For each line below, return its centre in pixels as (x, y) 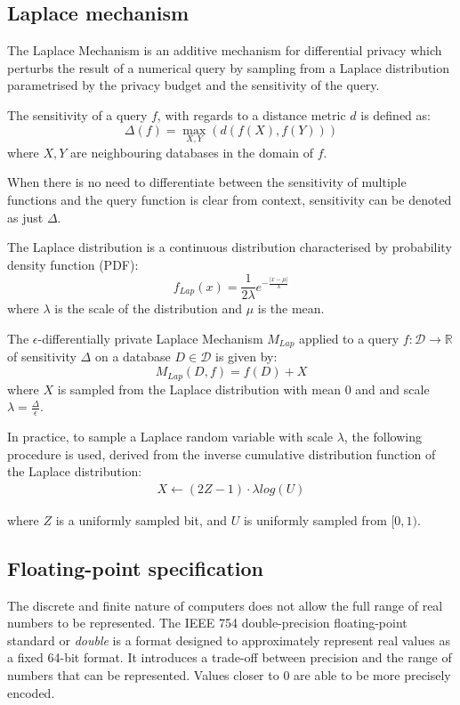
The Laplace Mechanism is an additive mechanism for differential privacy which (225, 50)
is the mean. (291, 308)
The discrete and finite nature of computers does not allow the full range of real (225, 605)
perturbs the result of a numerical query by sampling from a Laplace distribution (229, 67)
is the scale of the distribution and (148, 308)
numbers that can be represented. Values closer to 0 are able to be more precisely (229, 674)
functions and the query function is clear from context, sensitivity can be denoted (230, 199)
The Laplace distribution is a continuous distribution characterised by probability (230, 247)
